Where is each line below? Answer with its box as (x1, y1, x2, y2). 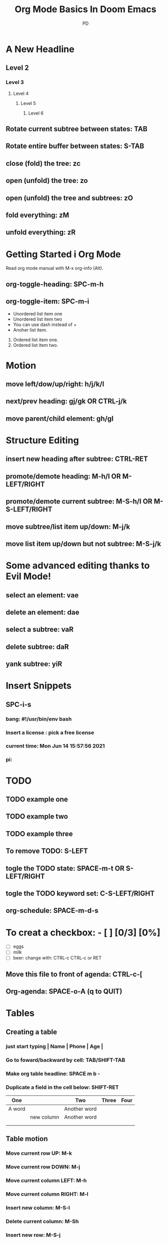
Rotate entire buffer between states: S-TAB (6, 142, 145, 151)
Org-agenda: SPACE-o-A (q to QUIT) (6, 987, 122, 996)
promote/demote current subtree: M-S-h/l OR (6, 497, 153, 506)
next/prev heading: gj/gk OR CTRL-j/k (6, 397, 127, 406)
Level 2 (6, 63, 29, 72)
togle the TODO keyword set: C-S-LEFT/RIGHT (6, 889, 155, 898)
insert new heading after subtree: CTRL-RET (6, 455, 148, 464)
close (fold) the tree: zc (6, 159, 81, 168)
